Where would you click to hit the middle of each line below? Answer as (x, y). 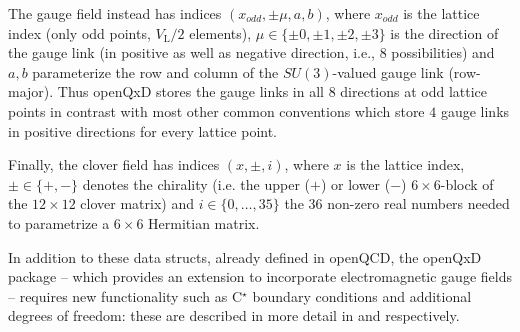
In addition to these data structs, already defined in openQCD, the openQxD (245, 256)
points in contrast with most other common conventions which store (216, 110)
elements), (220, 32)
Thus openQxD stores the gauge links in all (190, 91)
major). (31, 91)
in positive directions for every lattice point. (143, 130)
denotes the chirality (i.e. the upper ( (196, 183)
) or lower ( (355, 183)
